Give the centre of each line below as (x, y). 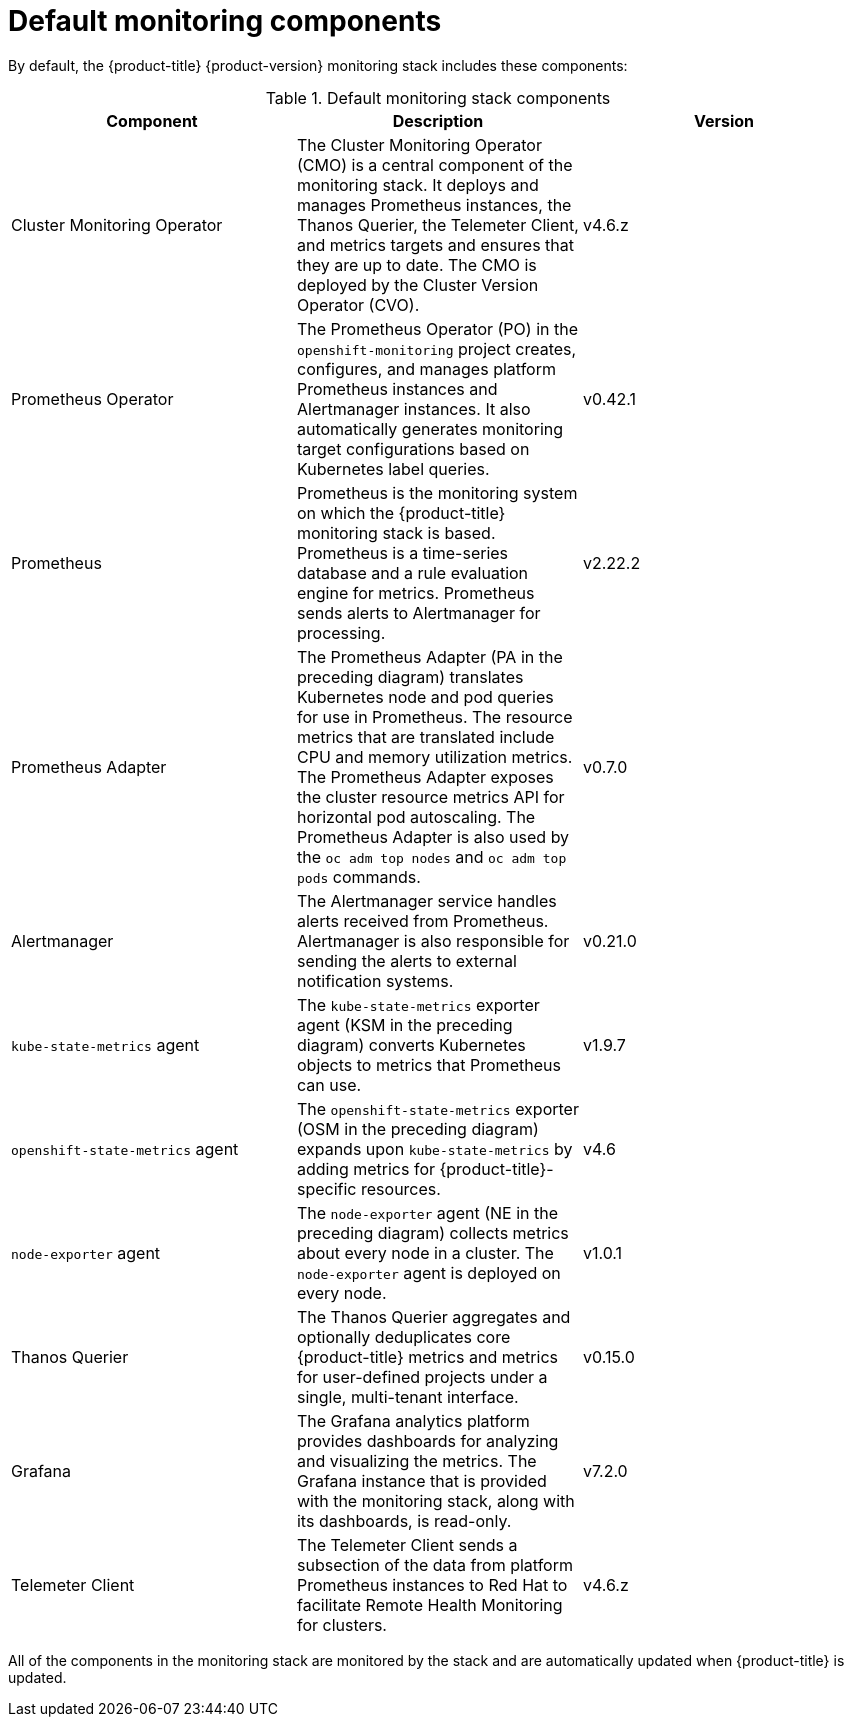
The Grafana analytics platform (413, 1420)
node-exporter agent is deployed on (428, 1272)
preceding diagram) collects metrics (432, 1232)
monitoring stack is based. (396, 532)
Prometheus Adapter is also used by (433, 836)
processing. (341, 632)
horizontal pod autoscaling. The (416, 816)
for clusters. (341, 1624)
